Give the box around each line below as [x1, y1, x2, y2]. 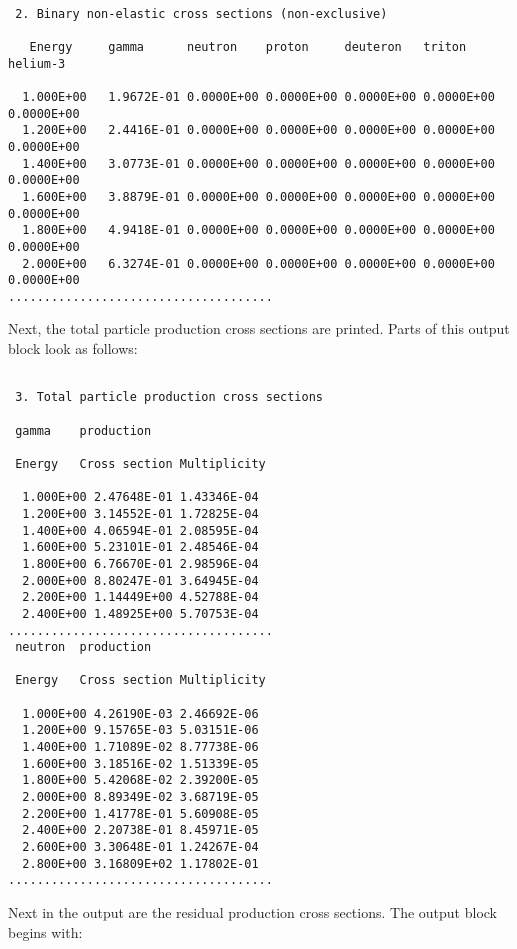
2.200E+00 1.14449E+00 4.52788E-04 [22, 590, 259, 605]
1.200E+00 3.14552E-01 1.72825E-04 [22, 506, 259, 521]
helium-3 [8, 56, 66, 71]
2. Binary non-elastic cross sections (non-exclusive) [15, 6, 388, 21]
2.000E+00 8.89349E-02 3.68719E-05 [22, 790, 259, 805]
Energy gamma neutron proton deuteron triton [29, 39, 467, 54]
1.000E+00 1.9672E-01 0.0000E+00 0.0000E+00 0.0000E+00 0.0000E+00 [22, 89, 495, 104]
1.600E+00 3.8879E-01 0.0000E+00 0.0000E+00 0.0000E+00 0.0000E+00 [22, 189, 495, 204]
